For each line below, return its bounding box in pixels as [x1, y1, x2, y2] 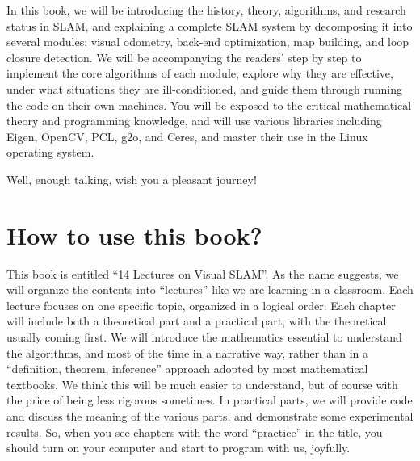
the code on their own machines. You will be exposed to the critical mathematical [6, 96, 412, 113]
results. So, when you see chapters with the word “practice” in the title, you [6, 423, 383, 440]
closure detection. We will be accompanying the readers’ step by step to [6, 48, 362, 65]
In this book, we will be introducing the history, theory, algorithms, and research [6, 2, 406, 18]
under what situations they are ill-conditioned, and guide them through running [6, 80, 403, 97]
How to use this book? [6, 218, 262, 251]
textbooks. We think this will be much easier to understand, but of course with [6, 375, 398, 392]
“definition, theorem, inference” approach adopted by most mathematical [6, 360, 368, 377]
